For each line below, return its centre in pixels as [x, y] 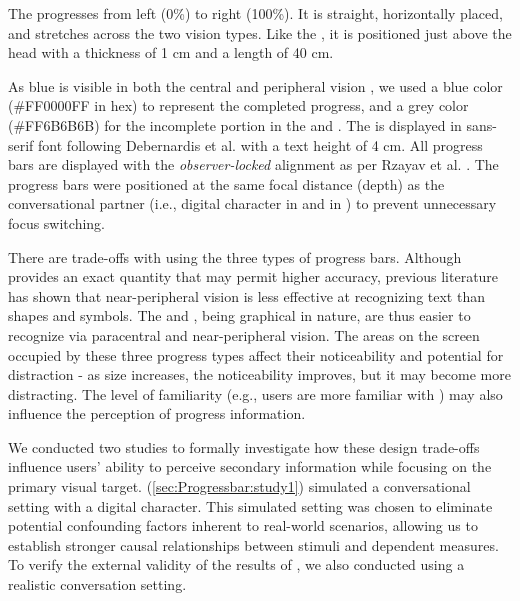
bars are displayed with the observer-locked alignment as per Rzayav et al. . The [253, 164]
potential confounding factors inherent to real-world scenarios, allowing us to [243, 525]
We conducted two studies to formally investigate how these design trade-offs [244, 446]
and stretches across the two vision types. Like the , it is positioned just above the [260, 32]
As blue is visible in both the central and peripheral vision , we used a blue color [255, 85]
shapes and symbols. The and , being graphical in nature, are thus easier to [239, 315]
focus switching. [56, 222]
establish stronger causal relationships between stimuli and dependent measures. [253, 544]
